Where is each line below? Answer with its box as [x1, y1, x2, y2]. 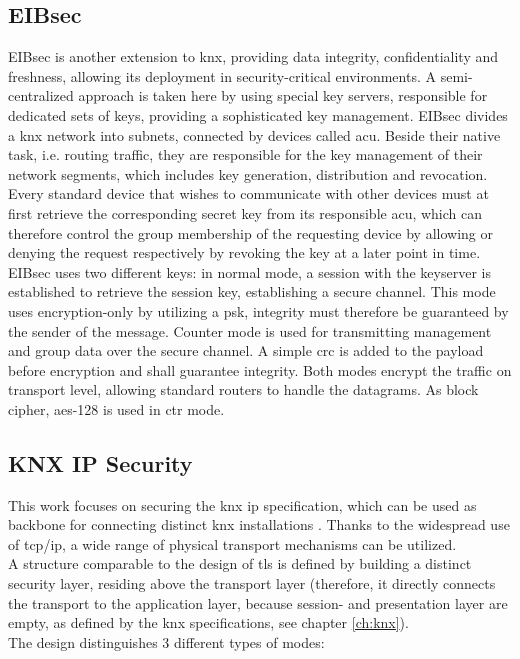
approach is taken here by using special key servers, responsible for [78, 85, 488, 106]
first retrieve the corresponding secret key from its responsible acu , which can [8, 202, 483, 223]
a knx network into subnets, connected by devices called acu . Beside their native [8, 124, 501, 145]
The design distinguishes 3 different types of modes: [8, 631, 325, 652]
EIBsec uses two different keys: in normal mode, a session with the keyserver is [8, 261, 491, 282]
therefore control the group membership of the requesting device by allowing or [8, 222, 493, 243]
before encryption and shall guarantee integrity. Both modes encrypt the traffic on [8, 359, 512, 380]
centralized [8, 85, 74, 106]
